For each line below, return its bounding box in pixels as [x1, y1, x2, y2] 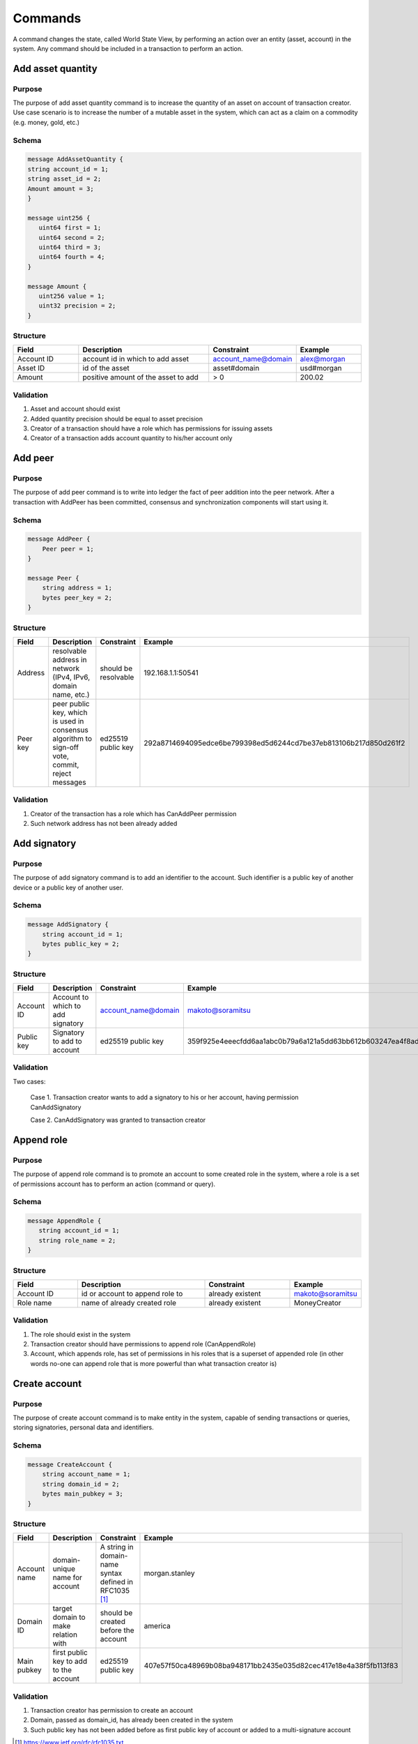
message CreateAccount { [27, 1460, 113, 1468]
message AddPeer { [27, 535, 91, 543]
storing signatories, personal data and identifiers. [13, 1423, 155, 1431]
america [144, 1621, 171, 1631]
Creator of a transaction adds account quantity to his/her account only [30, 434, 233, 442]
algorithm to [52, 733, 93, 743]
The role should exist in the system [30, 1330, 131, 1339]
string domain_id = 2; [42, 1480, 120, 1488]
